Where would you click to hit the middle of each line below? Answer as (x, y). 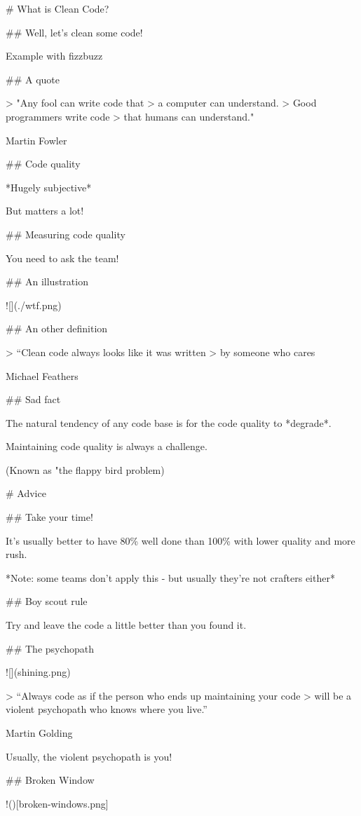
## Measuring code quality (66, 234)
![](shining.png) (38, 672)
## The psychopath (50, 648)
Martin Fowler (36, 140)
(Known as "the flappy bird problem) (85, 469)
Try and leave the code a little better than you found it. (126, 625)
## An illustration (47, 281)
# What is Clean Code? (57, 8)
